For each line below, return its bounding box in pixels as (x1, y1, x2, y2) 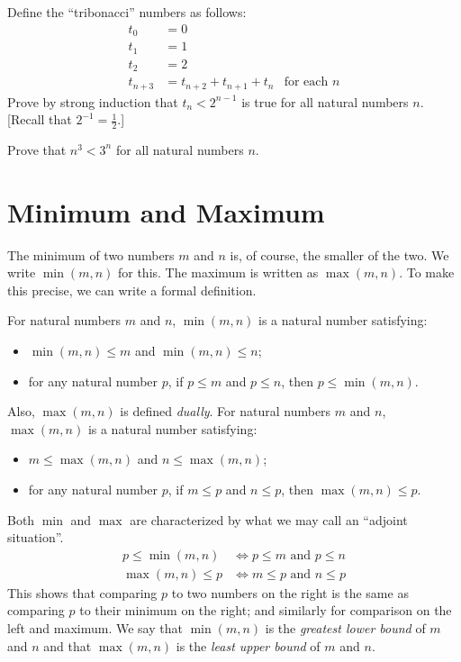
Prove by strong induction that (7, 92, 178, 111)
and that (43, 636, 92, 655)
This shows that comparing (7, 583, 158, 602)
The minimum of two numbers (7, 245, 175, 264)
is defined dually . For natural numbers (120, 402, 331, 421)
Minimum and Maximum (7, 193, 325, 230)
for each (284, 76, 329, 89)
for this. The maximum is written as (117, 263, 319, 282)
